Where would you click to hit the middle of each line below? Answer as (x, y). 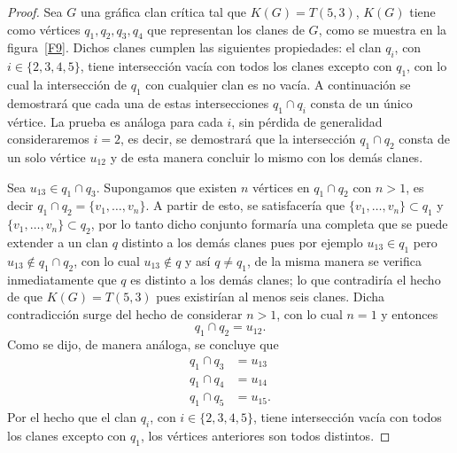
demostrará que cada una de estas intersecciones (138, 102)
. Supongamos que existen (167, 187)
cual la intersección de (67, 84)
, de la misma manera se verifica (334, 260)
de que (25, 297)
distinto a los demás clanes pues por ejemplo (242, 242)
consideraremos (48, 139)
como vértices (44, 29)
